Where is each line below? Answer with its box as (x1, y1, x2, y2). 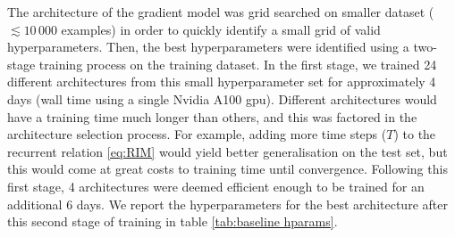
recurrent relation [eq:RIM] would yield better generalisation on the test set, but (7, 142, 448, 160)
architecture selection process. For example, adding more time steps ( (7, 125, 387, 143)
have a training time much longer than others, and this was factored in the (7, 107, 417, 126)
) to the (393, 125, 436, 143)
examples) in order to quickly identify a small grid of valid (61, 20, 381, 38)
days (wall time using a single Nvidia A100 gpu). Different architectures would (7, 89, 437, 108)
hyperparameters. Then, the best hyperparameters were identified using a (7, 37, 409, 56)
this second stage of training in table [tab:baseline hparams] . (7, 212, 338, 231)
